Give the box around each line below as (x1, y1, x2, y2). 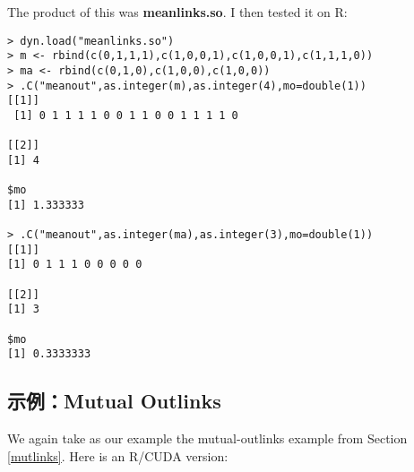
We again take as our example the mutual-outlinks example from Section (7, 429, 408, 448)
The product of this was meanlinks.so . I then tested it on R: (7, 3, 348, 21)
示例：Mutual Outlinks (7, 387, 221, 415)
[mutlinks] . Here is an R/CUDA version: (7, 446, 229, 465)
